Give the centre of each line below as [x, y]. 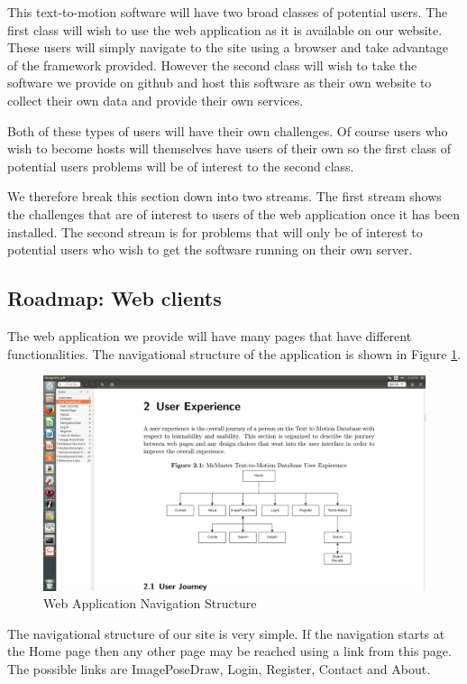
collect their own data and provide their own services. [156, 100]
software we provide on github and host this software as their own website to [220, 83]
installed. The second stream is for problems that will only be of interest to [215, 231]
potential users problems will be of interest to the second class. [181, 166]
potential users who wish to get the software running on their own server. [210, 250]
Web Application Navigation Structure [150, 603]
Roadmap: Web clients [114, 298]
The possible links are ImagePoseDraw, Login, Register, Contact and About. [219, 668]
